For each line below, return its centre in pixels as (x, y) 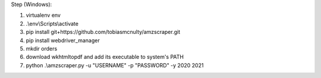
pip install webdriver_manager (63, 40)
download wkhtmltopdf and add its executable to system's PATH (105, 57)
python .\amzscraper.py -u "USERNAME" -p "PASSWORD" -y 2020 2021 (115, 65)
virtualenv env (43, 15)
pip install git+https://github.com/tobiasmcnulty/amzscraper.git (103, 32)
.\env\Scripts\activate (52, 23)
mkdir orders (42, 48)
